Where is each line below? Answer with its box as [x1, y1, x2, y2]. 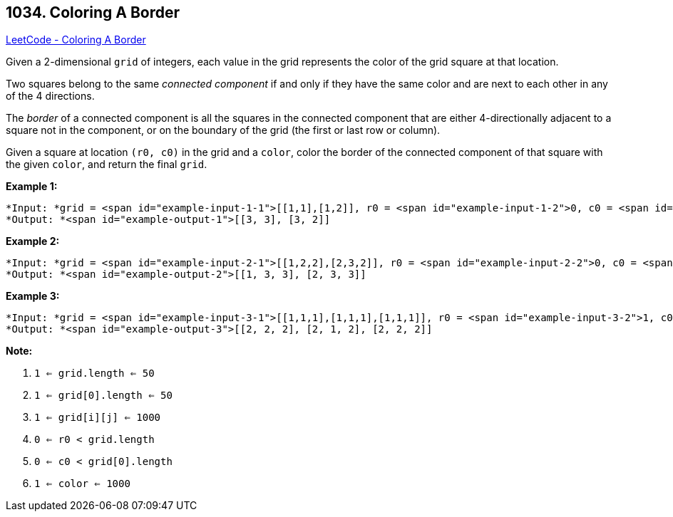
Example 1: [6, 180, 58, 193]
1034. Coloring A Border [6, 4, 180, 21]
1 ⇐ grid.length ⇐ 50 [34, 367, 155, 380]
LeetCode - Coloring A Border [6, 33, 146, 46]
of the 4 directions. [6, 90, 95, 103]
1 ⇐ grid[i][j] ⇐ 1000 [34, 412, 161, 424]
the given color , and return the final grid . [6, 158, 207, 171]
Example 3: [6, 290, 60, 303]
